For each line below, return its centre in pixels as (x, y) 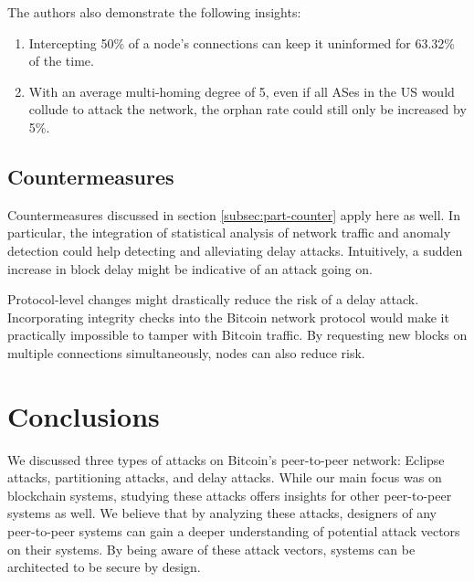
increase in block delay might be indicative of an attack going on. (190, 268)
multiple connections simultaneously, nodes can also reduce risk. (186, 352)
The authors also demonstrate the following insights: (154, 12)
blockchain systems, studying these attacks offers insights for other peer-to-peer (230, 495)
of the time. (61, 61)
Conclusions (84, 415)
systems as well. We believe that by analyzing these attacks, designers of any (222, 513)
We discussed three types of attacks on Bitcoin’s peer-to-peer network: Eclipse (226, 459)
